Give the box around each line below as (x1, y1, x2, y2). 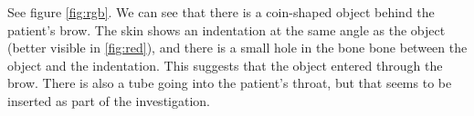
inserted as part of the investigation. (7, 91, 210, 110)
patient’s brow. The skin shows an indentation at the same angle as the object (7, 20, 446, 39)
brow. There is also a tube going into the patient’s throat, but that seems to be (7, 73, 452, 92)
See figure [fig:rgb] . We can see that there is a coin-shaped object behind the (7, 3, 435, 21)
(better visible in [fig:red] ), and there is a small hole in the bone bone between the (7, 38, 468, 57)
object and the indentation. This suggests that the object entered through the (7, 55, 443, 74)
